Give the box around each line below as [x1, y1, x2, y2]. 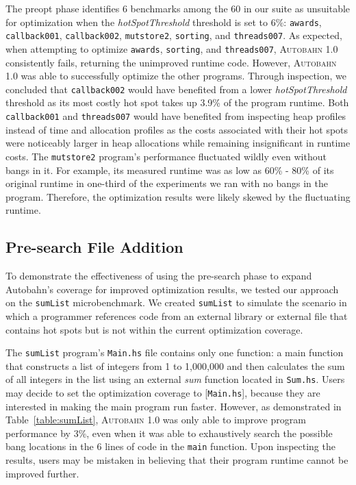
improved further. [5, 466, 79, 480]
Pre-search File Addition [5, 236, 183, 258]
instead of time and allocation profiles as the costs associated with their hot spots [5, 122, 348, 136]
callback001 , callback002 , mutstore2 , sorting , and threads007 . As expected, [5, 28, 342, 42]
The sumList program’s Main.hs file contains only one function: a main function [5, 345, 344, 360]
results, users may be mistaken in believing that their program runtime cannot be [5, 453, 348, 467]
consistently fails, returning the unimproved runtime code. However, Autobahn [5, 55, 337, 69]
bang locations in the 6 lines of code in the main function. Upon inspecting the [5, 439, 335, 453]
